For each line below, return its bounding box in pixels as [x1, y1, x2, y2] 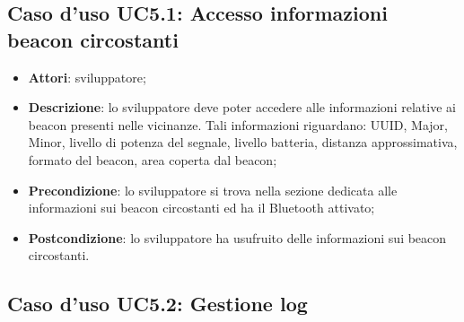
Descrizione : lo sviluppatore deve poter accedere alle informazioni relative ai [28, 98, 456, 117]
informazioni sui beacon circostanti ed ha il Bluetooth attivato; [28, 198, 375, 217]
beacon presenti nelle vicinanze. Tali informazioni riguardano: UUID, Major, [28, 115, 448, 134]
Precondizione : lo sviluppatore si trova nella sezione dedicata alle [28, 180, 398, 199]
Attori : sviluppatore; [28, 67, 146, 86]
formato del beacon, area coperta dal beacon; [28, 150, 277, 169]
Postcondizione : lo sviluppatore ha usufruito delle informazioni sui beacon [28, 228, 447, 247]
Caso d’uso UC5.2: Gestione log [7, 290, 308, 318]
